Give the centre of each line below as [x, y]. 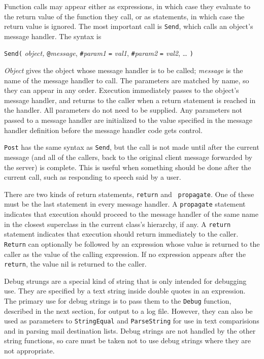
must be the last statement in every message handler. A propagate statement [125, 204]
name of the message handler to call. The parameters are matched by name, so [127, 80]
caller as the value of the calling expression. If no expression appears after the [125, 254]
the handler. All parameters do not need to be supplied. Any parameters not [123, 110]
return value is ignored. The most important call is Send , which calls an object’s [129, 26]
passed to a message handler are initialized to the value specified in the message [128, 120]
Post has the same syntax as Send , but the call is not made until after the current [132, 147]
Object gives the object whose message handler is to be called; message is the [124, 70]
